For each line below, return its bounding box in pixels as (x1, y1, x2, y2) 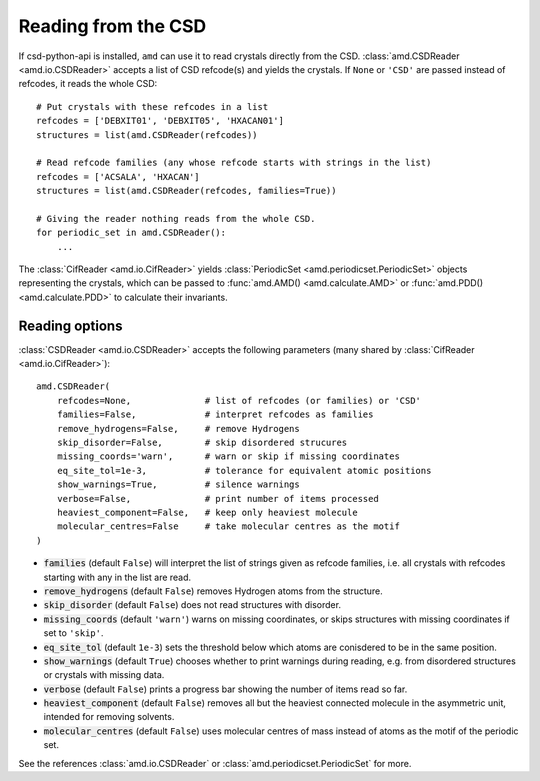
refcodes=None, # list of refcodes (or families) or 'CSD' (56, 395, 422, 406)
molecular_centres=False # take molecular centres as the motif (56, 521, 400, 532)
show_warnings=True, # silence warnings (56, 479, 300, 490)
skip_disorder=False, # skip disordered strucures (56, 437, 348, 449)
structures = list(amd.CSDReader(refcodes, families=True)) (36, 185, 337, 197)
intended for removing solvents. (43, 711, 175, 723)
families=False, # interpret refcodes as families (56, 409, 374, 420)
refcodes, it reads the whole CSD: (18, 78, 158, 90)
